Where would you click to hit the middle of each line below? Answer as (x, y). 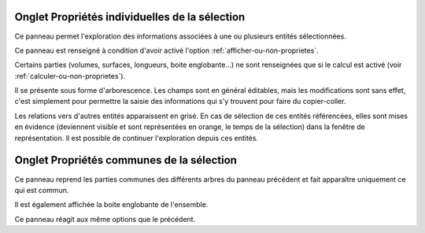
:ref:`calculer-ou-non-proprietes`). (70, 76)
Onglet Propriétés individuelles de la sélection (130, 17)
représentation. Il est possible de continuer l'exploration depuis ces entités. (137, 138)
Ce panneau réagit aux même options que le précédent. (105, 219)
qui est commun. (42, 190)
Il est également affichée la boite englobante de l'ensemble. (111, 205)
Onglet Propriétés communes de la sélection (126, 160)
